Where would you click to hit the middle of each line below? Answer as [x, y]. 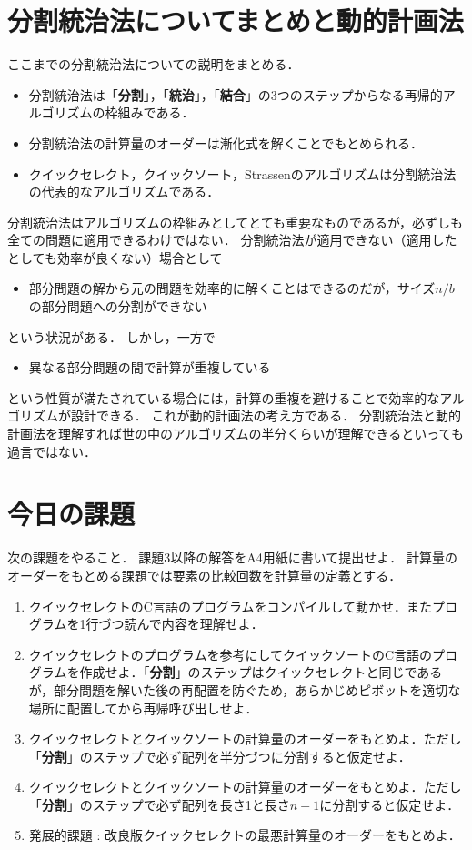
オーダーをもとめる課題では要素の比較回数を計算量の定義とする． [205, 575]
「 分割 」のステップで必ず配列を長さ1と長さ [159, 804]
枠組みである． [150, 112]
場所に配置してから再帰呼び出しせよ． [143, 708]
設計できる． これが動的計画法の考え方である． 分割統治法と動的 [266, 415]
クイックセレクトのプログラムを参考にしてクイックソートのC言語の [231, 654]
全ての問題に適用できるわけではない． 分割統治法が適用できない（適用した [232, 240]
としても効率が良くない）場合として [115, 257]
